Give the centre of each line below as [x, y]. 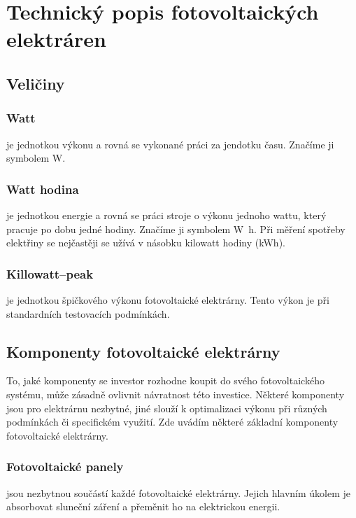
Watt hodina [43, 189]
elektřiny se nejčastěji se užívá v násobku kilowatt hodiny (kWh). [146, 243]
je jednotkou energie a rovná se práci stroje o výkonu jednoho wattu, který [166, 215]
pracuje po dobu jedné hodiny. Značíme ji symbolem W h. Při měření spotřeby [176, 229]
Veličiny [36, 83]
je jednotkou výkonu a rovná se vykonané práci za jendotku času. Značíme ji [170, 144]
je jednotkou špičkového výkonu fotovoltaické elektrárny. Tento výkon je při [168, 299]
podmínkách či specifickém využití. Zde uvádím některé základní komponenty [172, 422]
